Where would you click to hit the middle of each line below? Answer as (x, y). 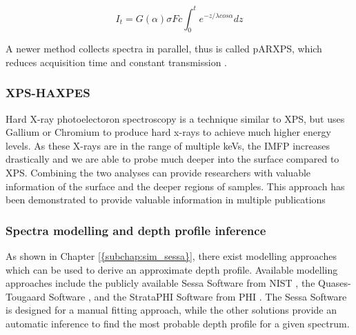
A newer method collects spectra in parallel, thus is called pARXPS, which (164, 49)
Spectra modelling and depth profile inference (136, 230)
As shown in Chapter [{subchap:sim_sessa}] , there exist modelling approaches (171, 256)
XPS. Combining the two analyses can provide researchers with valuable (158, 173)
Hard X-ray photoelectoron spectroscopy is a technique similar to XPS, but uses (175, 118)
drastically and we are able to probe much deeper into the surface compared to (172, 159)
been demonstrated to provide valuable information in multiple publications (166, 200)
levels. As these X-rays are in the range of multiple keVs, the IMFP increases (168, 145)
